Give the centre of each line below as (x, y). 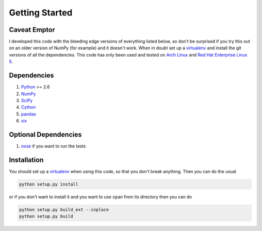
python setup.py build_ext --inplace (64, 209)
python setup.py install (49, 184)
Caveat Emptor (32, 30)
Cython (28, 107)
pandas (29, 114)
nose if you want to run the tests (53, 146)
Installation (26, 160)
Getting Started (41, 13)
